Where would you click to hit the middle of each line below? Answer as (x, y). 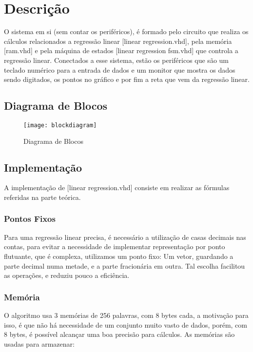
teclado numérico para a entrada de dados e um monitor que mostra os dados (120, 69)
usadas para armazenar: (39, 343)
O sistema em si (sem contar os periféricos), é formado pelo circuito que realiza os (126, 31)
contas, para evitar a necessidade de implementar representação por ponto (115, 246)
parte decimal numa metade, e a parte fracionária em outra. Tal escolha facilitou (125, 265)
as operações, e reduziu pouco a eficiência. (67, 275)
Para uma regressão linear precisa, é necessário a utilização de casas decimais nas (125, 237)
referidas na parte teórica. (42, 197)
